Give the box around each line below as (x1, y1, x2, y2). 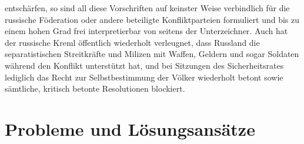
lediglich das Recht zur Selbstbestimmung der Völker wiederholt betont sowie (5, 71, 283, 83)
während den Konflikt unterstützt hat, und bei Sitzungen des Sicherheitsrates (5, 59, 284, 71)
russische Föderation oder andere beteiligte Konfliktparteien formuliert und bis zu (5, 13, 300, 25)
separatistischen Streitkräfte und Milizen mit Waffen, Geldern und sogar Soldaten (5, 48, 299, 60)
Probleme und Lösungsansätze (5, 116, 255, 140)
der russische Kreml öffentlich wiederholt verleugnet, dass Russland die (5, 36, 260, 48)
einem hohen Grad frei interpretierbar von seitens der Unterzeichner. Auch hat (5, 25, 288, 37)
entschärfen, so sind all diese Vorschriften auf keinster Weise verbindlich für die (5, 2, 290, 14)
